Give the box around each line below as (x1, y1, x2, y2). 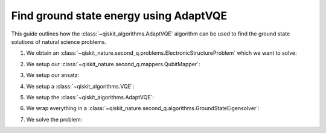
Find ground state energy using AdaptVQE (11, 9, 228, 22)
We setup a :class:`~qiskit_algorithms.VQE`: (26, 82, 135, 90)
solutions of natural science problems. (11, 38, 107, 45)
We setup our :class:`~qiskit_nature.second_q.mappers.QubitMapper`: (26, 60, 200, 67)
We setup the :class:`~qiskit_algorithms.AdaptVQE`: (26, 93, 154, 101)
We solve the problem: (26, 116, 83, 123)
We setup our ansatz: (26, 72, 80, 79)
